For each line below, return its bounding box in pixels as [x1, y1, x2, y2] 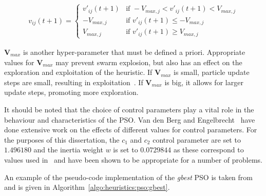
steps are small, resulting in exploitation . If [4, 76, 143, 87]
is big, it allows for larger [164, 76, 243, 87]
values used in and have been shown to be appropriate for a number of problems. [4, 154, 262, 165]
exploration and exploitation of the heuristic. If [4, 67, 153, 77]
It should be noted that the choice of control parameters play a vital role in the [4, 104, 254, 114]
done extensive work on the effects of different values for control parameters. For [4, 124, 257, 135]
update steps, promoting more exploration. [4, 87, 139, 97]
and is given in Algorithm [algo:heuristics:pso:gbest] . [4, 182, 170, 192]
